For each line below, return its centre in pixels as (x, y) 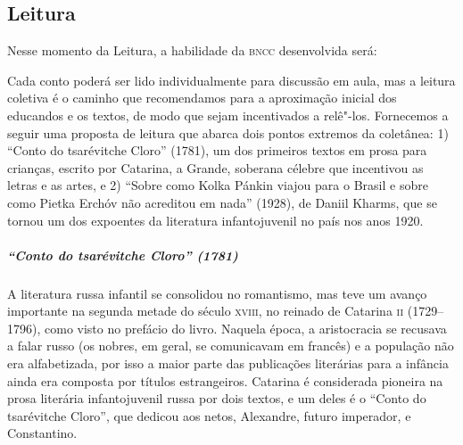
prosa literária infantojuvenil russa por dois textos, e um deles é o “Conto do (217, 398)
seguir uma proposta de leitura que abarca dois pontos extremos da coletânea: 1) (228, 132)
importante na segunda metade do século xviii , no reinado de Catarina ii (206, 311)
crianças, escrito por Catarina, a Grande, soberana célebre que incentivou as (215, 167)
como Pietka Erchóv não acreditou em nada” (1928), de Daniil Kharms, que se (222, 202)
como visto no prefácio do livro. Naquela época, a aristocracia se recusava (245, 328)
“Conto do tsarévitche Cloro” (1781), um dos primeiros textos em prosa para (217, 150)
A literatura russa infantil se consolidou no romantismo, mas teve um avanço (217, 293)
